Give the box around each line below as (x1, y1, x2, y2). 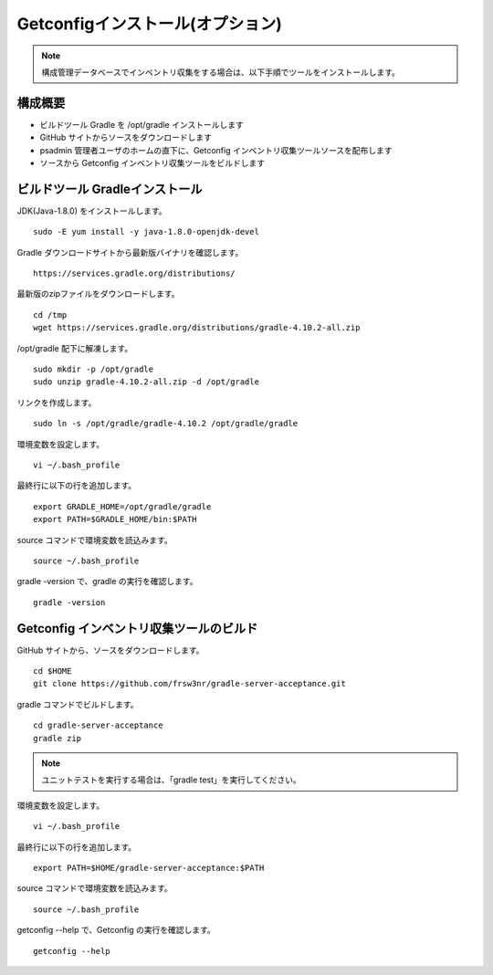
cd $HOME (33, 666, 72, 676)
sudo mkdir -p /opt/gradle (33, 364, 154, 374)
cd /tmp (33, 309, 68, 320)
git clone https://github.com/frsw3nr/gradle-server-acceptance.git (33, 678, 346, 689)
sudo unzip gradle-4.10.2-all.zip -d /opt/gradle (33, 377, 260, 387)
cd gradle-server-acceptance (33, 720, 163, 730)
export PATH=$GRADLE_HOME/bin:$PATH (33, 514, 197, 525)
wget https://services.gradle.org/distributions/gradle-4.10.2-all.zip (33, 322, 361, 333)
